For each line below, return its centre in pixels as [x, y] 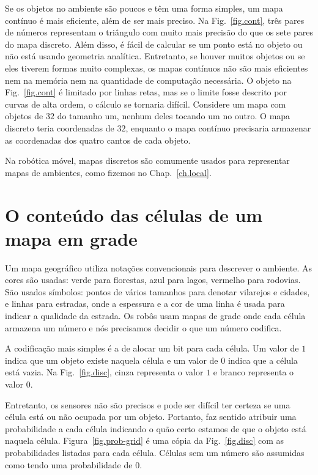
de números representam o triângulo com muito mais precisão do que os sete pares [159, 32]
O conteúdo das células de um [134, 214]
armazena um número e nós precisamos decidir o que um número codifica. [143, 327]
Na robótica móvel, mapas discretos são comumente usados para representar [147, 160]
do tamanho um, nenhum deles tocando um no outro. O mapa [174, 116]
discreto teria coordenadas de [60, 127]
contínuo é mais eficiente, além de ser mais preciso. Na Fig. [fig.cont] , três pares [155, 20]
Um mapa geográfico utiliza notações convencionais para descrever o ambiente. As [159, 267]
